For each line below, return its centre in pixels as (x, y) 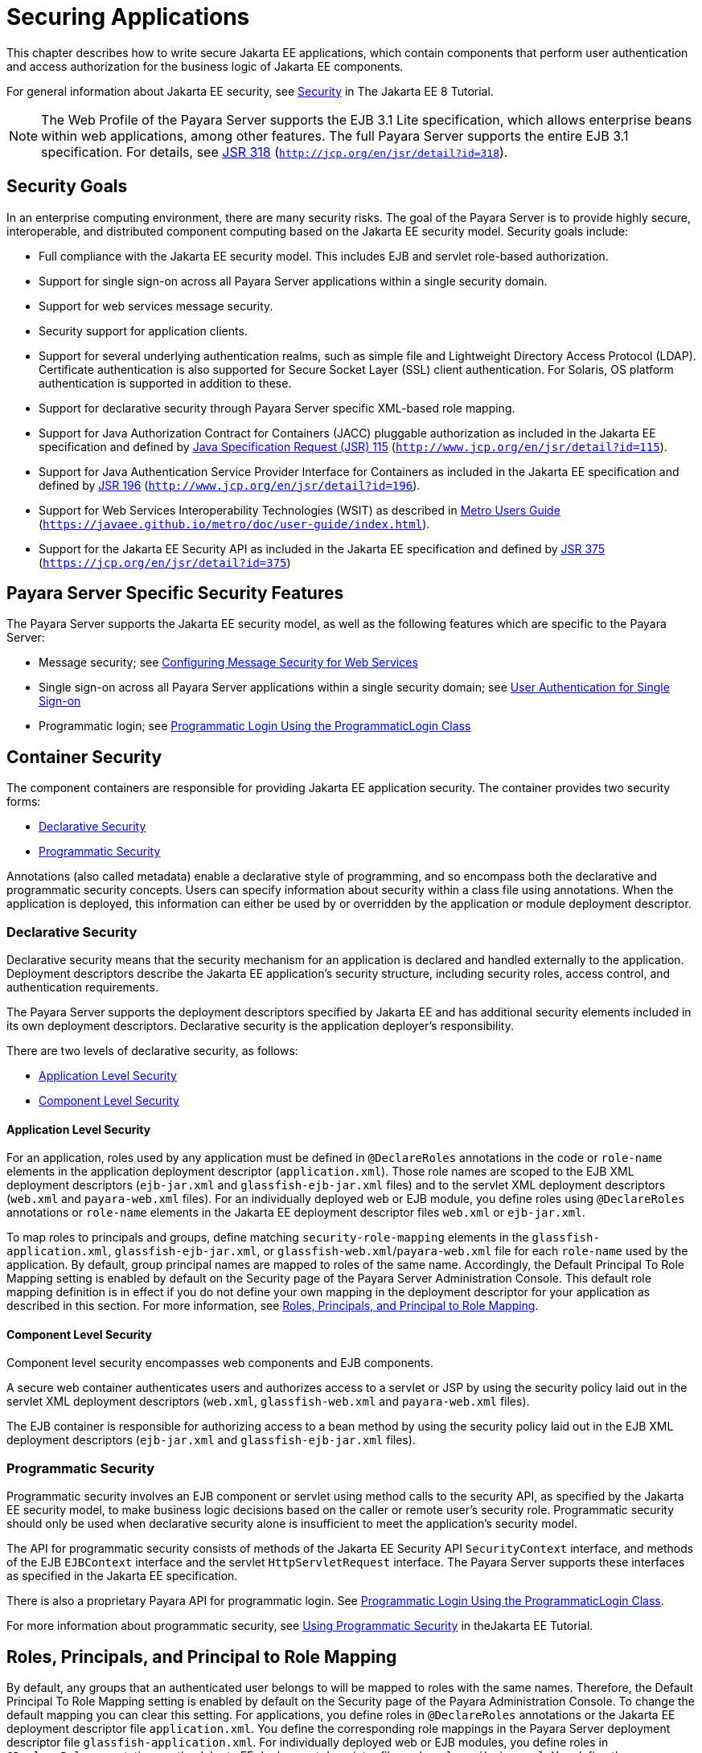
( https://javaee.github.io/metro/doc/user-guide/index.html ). (234, 523)
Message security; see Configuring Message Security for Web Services (228, 663)
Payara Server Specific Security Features (175, 593)
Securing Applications (128, 17)
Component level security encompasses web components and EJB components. (220, 1363)
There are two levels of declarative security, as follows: (152, 1051)
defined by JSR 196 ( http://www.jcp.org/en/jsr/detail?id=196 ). (230, 485)
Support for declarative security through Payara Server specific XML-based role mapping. (277, 408)
